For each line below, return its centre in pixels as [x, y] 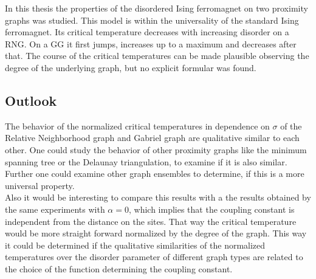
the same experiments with [55, 209]
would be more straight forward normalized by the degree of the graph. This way [156, 233]
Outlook [31, 100]
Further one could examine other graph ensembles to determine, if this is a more [155, 174]
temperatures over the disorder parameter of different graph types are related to [154, 257]
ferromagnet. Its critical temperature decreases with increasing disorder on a [147, 32]
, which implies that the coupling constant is [211, 209]
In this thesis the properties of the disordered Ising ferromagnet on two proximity [156, 8]
